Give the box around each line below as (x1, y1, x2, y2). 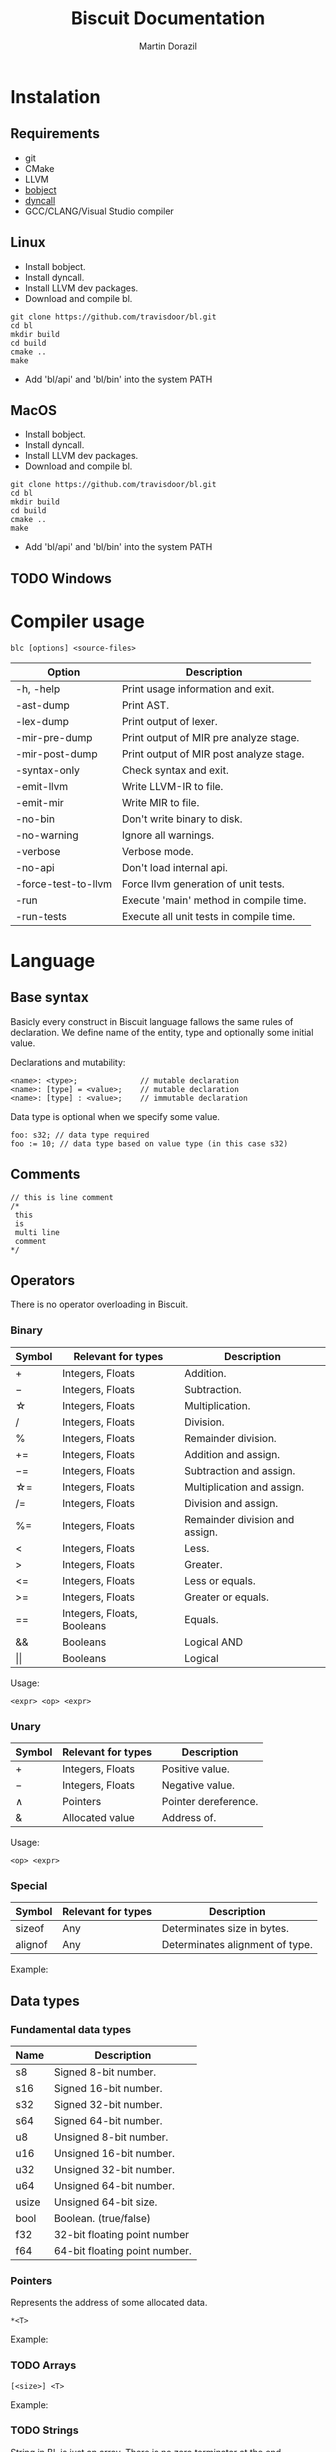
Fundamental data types (10, 2022, 132, 2036)
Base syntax (10, 989, 89, 1006)
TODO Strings (10, 2423, 79, 2437)
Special (10, 1878, 48, 1892)
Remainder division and (184, 1512, 295, 1526)
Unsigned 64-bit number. (53, 2178, 175, 2192)
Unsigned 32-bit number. (53, 2162, 175, 2176)
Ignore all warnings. (121, 828, 215, 842)
